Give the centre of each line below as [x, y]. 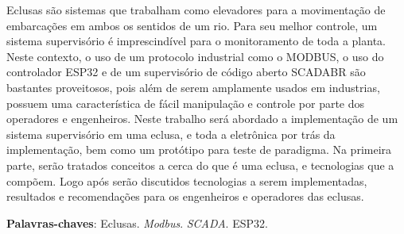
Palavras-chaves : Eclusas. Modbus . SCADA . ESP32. [137, 222]
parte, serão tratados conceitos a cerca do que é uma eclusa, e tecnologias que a [200, 165]
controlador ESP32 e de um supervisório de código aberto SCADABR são [186, 72]
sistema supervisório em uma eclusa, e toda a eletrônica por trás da [171, 134]
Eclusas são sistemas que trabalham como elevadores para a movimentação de [196, 10]
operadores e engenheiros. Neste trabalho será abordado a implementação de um [202, 119]
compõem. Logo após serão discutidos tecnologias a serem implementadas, [187, 180]
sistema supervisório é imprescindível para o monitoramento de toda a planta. [196, 41]
